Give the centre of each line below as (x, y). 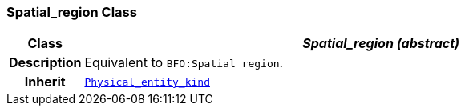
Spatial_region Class (72, 12)
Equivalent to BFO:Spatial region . (184, 63)
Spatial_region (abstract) (381, 44)
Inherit (45, 82)
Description (45, 63)
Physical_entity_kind (147, 82)
